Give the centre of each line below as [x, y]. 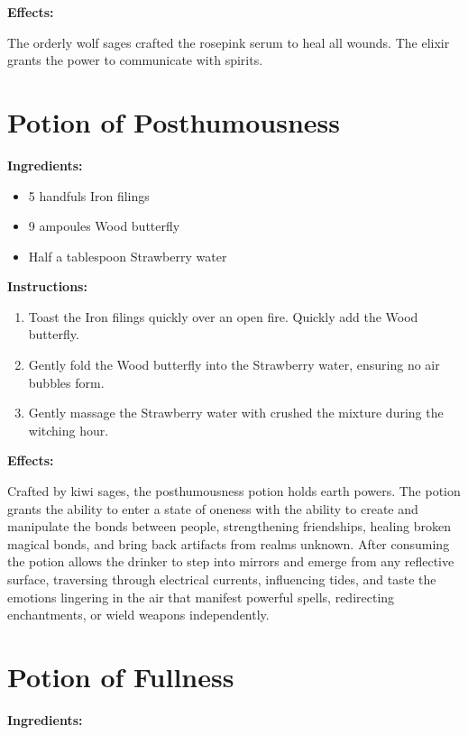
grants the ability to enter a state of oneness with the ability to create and [213, 508]
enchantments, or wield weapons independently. [138, 615]
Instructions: [47, 286]
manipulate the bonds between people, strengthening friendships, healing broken [229, 526]
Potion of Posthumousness [174, 121]
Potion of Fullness [121, 676]
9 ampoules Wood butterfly [104, 226]
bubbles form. [66, 382]
